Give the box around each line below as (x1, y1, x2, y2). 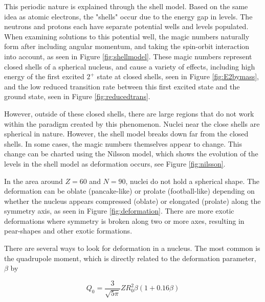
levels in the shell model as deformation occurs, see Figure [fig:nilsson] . (4, 158, 226, 169)
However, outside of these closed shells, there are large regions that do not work (4, 108, 254, 119)
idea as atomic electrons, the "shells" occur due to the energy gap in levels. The (4, 11, 253, 21)
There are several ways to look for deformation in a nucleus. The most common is (4, 243, 260, 253)
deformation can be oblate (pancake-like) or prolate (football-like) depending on (4, 185, 255, 196)
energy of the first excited (4, 71, 84, 82)
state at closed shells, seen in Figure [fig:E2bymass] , (97, 71, 259, 82)
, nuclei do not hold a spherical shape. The (125, 175, 260, 186)
